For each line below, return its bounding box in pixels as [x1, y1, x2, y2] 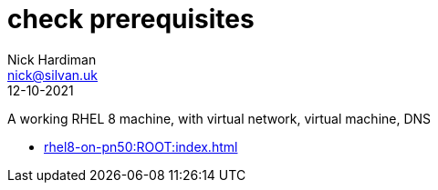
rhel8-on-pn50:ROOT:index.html [44, 138, 238, 155]
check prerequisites [7, 4, 255, 35]
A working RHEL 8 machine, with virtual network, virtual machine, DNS [7, 110, 432, 126]
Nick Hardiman [7, 51, 97, 67]
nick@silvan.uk [7, 66, 99, 83]
